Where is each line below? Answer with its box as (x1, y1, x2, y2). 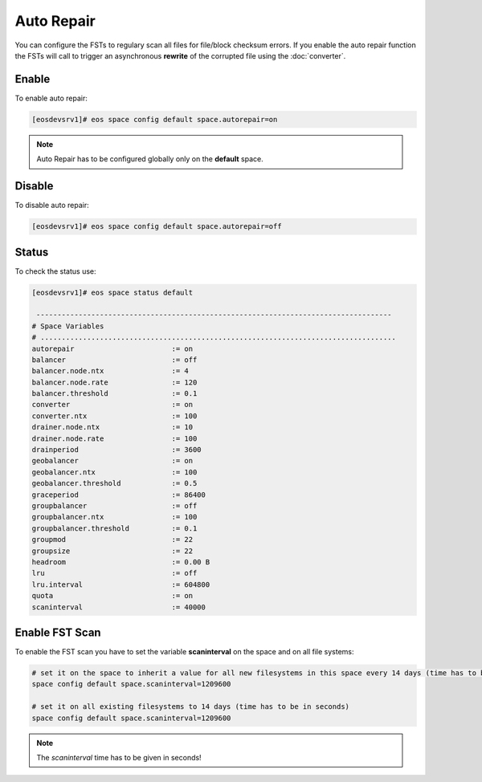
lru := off (31, 568, 198, 578)
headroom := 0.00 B (31, 557, 210, 566)
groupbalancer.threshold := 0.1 (31, 523, 198, 533)
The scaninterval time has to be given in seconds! (36, 752, 202, 762)
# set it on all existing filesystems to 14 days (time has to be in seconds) (31, 703, 349, 711)
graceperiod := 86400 (31, 490, 206, 499)
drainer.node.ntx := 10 (31, 422, 193, 432)
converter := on (31, 400, 193, 409)
